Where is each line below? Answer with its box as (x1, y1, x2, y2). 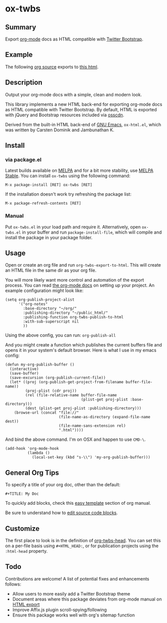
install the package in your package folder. (5, 234, 93, 240)
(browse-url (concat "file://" (14, 410, 79, 415)
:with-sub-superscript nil (23, 319, 79, 324)
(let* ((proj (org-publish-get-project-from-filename (9, 380, 124, 385)
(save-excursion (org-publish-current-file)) (9, 375, 106, 380)
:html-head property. (5, 548, 48, 554)
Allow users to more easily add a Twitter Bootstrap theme (12, 591, 131, 597)
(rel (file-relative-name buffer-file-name (25, 393, 117, 398)
